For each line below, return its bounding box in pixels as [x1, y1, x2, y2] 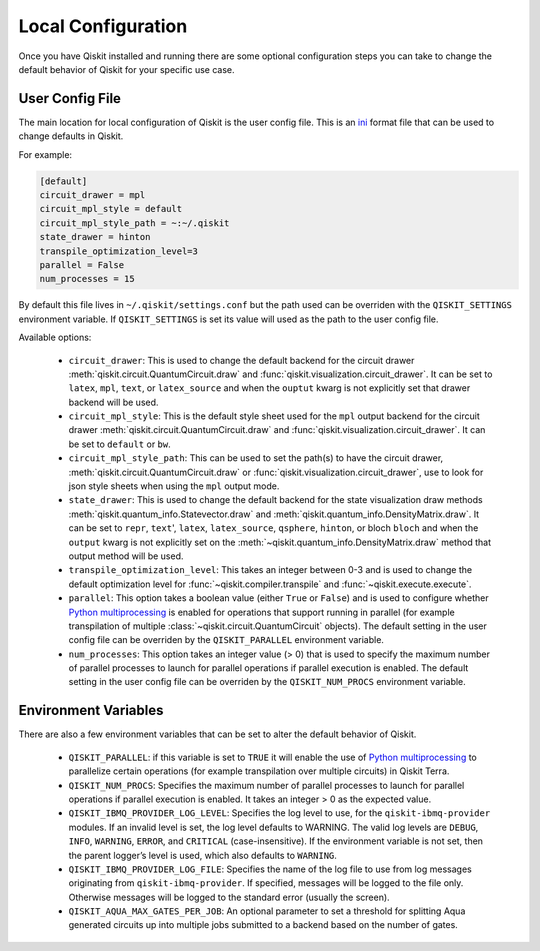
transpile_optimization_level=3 [39, 245, 199, 257]
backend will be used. [68, 396, 159, 408]
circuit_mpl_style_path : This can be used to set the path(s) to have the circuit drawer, [68, 452, 444, 464]
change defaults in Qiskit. [18, 130, 124, 142]
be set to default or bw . [68, 438, 171, 450]
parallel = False [39, 259, 125, 270]
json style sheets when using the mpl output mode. [68, 480, 280, 492]
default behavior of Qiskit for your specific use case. [18, 63, 235, 75]
